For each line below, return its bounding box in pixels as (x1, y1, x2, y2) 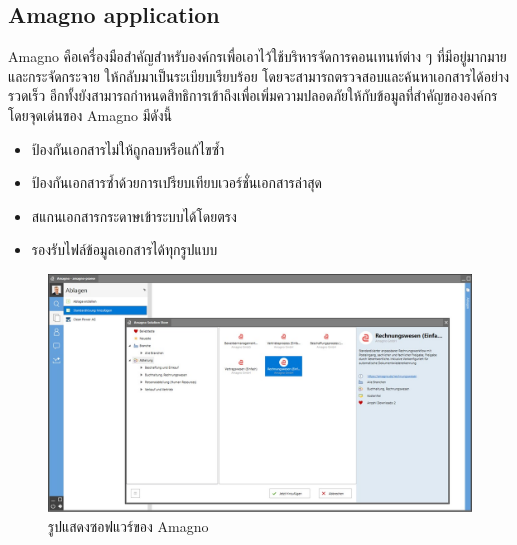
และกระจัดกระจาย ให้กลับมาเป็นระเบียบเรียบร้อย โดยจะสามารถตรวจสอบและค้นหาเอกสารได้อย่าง (8, 65, 510, 86)
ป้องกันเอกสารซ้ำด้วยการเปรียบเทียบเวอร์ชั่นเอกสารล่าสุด (31, 172, 323, 193)
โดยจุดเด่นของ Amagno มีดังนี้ (8, 104, 172, 125)
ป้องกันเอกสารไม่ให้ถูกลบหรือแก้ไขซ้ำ (31, 138, 225, 159)
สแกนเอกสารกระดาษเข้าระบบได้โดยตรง (31, 205, 237, 226)
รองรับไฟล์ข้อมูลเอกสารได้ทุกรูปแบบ (31, 239, 218, 260)
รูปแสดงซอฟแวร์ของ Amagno (48, 516, 209, 537)
